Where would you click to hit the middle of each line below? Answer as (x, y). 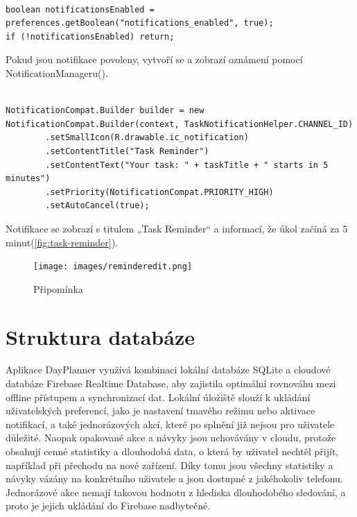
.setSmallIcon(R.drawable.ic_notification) (147, 138)
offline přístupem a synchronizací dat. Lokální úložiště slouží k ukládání (158, 397)
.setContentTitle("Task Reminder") (127, 151)
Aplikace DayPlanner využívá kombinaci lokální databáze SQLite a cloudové (168, 370)
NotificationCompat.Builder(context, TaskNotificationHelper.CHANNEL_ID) (180, 124)
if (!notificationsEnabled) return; (90, 36)
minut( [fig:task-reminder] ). (62, 242)
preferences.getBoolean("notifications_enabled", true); (140, 23)
